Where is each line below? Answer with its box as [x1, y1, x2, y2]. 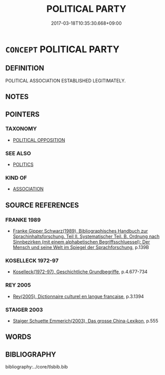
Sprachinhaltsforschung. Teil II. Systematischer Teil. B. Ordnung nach [12, 233, 160, 239]
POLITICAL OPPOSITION [12, 137, 65, 143]
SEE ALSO [5, 149, 31, 157]
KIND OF [5, 174, 27, 181]
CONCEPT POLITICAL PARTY [5, 43, 120, 55]
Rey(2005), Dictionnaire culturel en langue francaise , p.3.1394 [12, 293, 144, 299]
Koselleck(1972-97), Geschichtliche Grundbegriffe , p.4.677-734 [12, 269, 148, 275]
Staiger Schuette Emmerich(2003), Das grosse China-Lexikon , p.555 [12, 318, 158, 324]
